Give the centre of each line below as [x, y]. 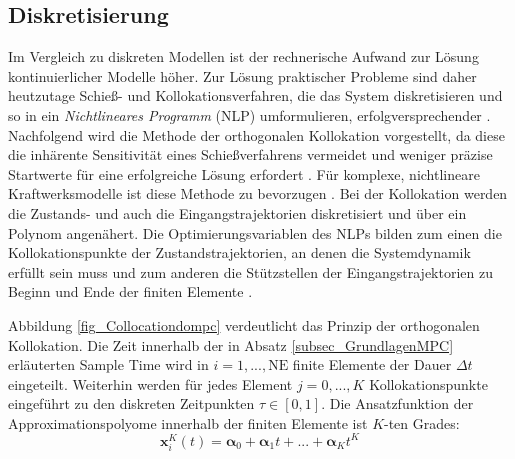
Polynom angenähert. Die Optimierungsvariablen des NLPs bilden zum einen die [255, 232]
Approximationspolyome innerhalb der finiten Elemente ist [188, 422]
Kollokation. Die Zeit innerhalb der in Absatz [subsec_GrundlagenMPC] [231, 344]
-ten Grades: [422, 422]
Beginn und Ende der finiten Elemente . [130, 291]
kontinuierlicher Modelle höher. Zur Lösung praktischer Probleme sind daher [242, 75]
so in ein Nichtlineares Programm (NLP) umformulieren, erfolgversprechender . [249, 114]
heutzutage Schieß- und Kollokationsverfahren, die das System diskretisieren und [255, 95]
